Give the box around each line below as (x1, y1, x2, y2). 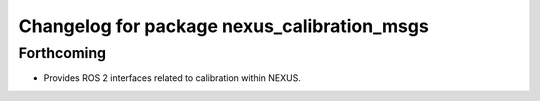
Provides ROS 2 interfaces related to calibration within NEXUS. (43, 72, 302, 84)
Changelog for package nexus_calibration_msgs (18, 15, 429, 37)
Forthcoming (18, 44, 107, 62)
